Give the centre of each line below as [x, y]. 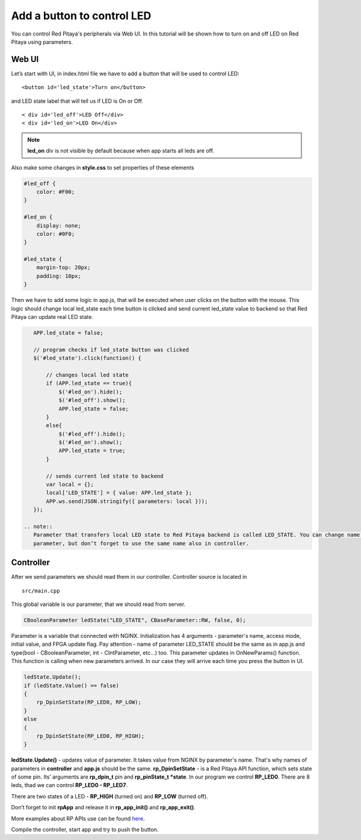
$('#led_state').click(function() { [87, 358]
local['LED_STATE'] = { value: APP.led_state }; [119, 493]
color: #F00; [56, 192]
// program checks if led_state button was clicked [111, 350]
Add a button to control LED [81, 16]
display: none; [59, 225]
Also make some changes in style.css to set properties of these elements [103, 167]
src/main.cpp [41, 591]
